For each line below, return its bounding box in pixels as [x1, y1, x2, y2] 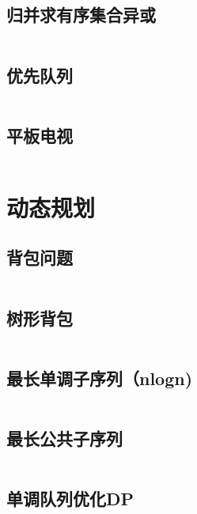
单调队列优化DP [6, 486, 134, 511]
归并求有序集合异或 [6, 2, 156, 27]
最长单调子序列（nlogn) [6, 365, 193, 390]
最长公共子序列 [6, 425, 123, 450]
